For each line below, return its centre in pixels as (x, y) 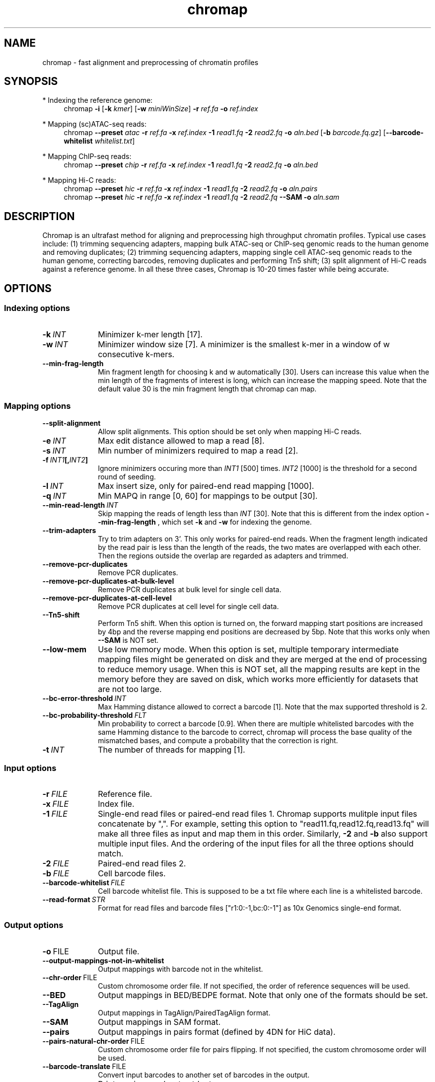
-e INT (54, 441)
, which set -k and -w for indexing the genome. (235, 522)
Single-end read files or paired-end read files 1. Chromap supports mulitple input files (257, 814)
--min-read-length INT (80, 505)
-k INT (54, 334)
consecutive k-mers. (136, 354)
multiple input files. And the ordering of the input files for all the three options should (256, 844)
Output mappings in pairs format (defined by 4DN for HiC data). (217, 1032)
